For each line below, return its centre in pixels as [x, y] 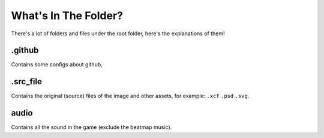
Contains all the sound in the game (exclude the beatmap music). [91, 127]
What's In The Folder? [67, 16]
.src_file [26, 82]
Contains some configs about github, [57, 65]
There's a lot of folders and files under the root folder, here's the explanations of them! [118, 33]
